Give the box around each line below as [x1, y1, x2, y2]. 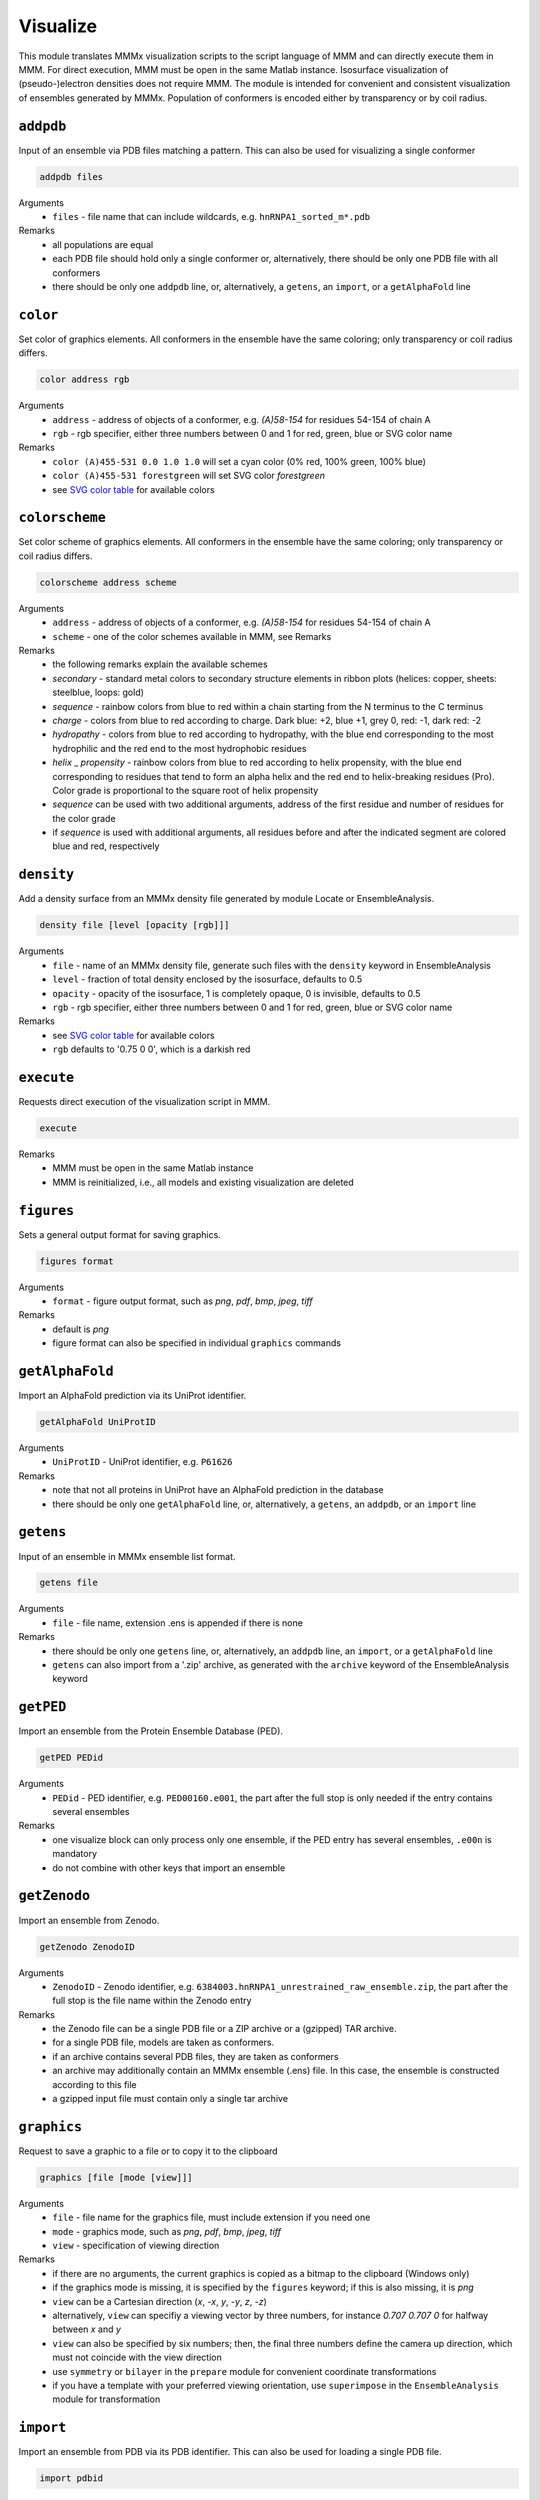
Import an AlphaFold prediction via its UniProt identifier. [18, 1390, 247, 1402]
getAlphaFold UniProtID [39, 1416, 157, 1428]
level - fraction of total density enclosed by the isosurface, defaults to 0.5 [52, 973, 363, 985]
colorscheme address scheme [39, 576, 177, 588]
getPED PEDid [39, 1752, 104, 1764]
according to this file [52, 2078, 137, 2090]
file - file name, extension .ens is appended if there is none [52, 1616, 304, 1629]
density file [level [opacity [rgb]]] [39, 920, 230, 931]
